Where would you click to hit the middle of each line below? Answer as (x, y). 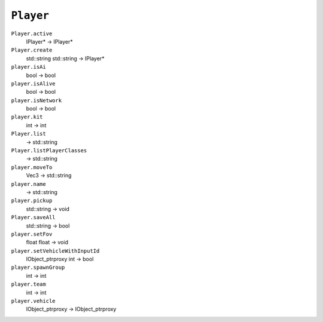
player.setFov (32, 234)
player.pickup (32, 201)
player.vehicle (33, 301)
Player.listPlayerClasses (49, 151)
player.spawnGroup (38, 268)
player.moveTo (32, 167)
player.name (28, 184)
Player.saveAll (33, 217)
